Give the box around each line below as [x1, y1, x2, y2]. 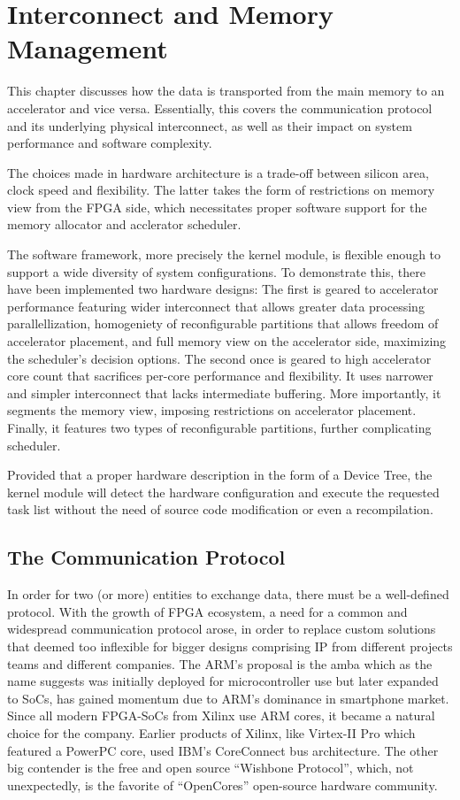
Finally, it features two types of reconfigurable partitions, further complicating [7, 419, 432, 436]
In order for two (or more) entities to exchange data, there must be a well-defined [7, 585, 449, 604]
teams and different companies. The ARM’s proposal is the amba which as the [7, 654, 433, 673]
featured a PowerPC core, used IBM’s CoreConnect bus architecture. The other [7, 741, 439, 759]
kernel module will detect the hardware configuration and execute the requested [7, 482, 440, 501]
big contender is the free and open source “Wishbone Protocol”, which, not [7, 758, 414, 777]
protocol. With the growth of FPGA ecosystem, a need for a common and [7, 602, 408, 620]
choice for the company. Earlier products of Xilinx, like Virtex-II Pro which [7, 723, 416, 742]
